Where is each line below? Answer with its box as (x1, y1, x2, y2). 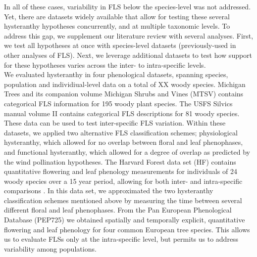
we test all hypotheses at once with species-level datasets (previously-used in (4, 40, 236, 50)
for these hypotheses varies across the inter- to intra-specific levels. (4, 59, 206, 70)
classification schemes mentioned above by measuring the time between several (4, 195, 242, 205)
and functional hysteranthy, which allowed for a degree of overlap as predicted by (4, 146, 250, 157)
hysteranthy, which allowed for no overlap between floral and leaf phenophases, (4, 137, 243, 147)
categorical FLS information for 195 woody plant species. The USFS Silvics (4, 98, 233, 108)
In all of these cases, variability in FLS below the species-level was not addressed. (4, 1, 251, 11)
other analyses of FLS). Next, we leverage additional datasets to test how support (4, 49, 253, 60)
